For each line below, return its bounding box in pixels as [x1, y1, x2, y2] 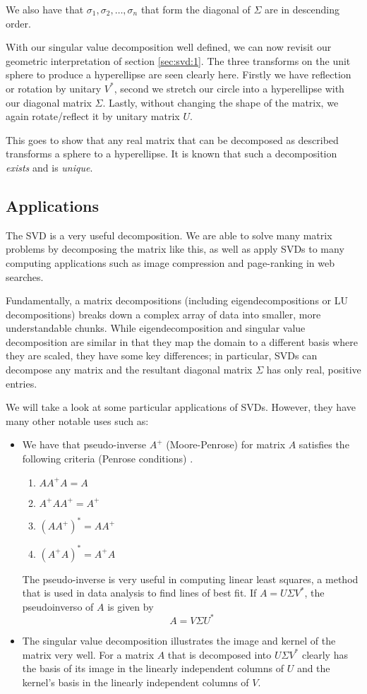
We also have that [6, 2, 84, 16]
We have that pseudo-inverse [22, 437, 146, 452]
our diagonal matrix [6, 95, 92, 109]
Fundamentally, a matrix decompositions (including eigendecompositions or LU [6, 293, 348, 308]
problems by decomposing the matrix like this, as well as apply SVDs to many [6, 241, 344, 256]
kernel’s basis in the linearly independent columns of [22, 674, 249, 689]
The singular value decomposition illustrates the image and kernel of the [22, 633, 336, 647]
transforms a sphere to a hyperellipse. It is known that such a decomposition [6, 146, 337, 161]
